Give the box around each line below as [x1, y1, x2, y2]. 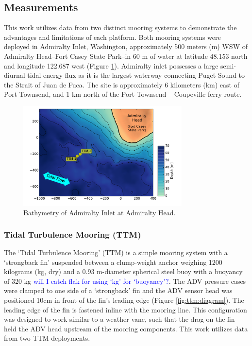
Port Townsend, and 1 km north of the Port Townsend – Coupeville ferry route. [4, 89, 242, 99]
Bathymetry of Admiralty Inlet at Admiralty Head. [23, 208, 176, 218]
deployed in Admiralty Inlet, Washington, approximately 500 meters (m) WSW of [4, 41, 248, 52]
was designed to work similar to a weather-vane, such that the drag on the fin [4, 314, 235, 324]
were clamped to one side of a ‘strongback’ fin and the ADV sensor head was [4, 285, 233, 295]
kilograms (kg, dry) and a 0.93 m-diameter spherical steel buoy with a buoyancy [4, 266, 243, 277]
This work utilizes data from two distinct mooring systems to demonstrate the [4, 22, 237, 33]
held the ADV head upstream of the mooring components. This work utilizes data [4, 323, 248, 333]
